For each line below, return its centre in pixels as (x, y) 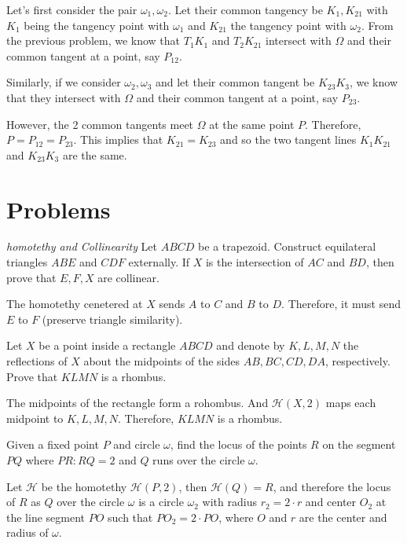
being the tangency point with (97, 25)
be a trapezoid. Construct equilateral (287, 246)
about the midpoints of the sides (162, 361)
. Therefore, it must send (341, 304)
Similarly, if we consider (64, 82)
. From (377, 25)
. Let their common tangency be (245, 9)
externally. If (159, 262)
